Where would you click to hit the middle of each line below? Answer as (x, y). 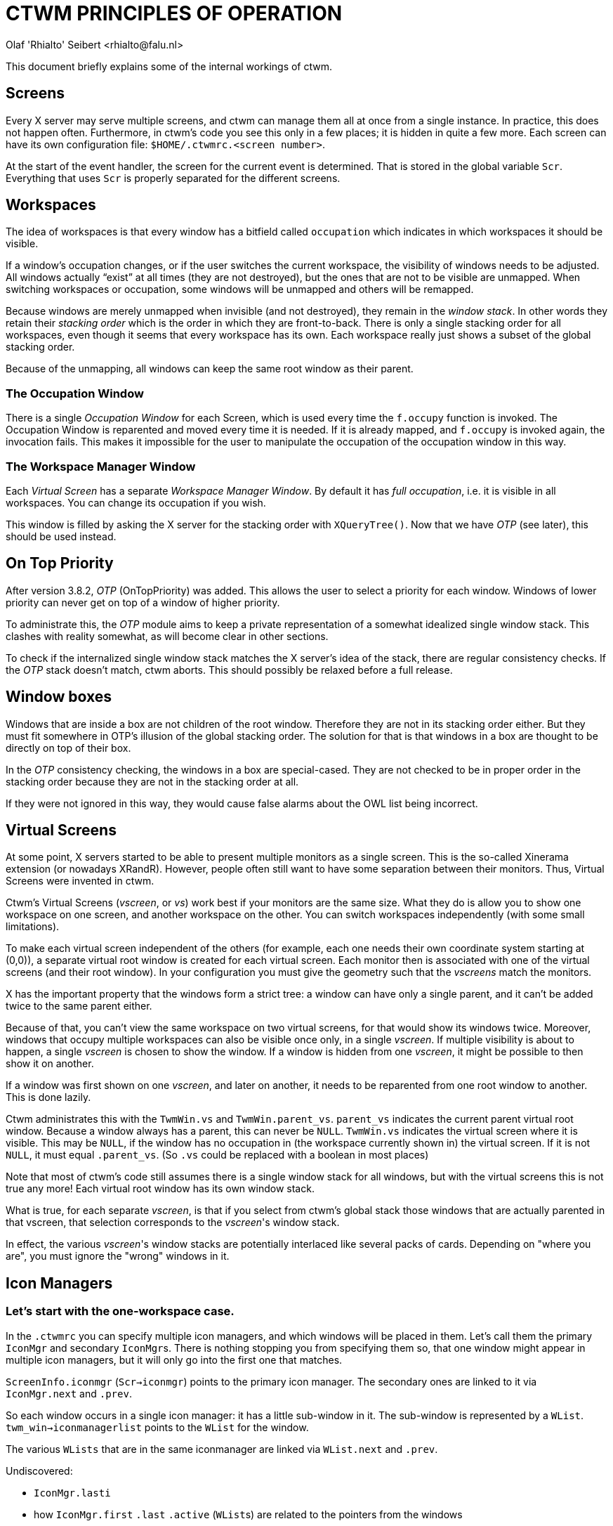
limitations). (33, 927)
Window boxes (59, 697)
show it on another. (50, 1064)
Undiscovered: (39, 1470)
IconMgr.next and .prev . (69, 1393)
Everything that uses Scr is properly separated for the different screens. (173, 178)
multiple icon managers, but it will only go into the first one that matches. (174, 1359)
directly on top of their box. (68, 748)
